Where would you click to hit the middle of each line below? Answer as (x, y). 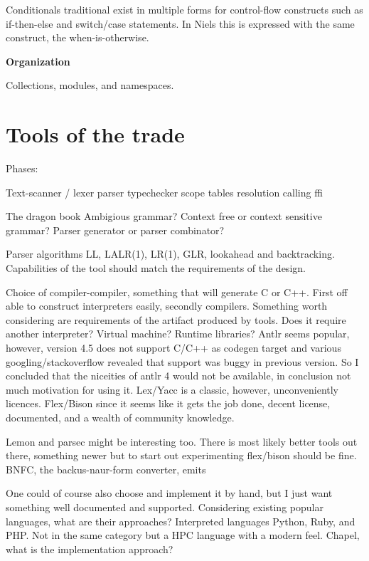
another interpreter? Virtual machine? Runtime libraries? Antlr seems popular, (178, 334)
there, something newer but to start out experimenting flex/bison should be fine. (181, 455)
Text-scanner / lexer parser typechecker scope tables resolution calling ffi (164, 192)
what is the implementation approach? (90, 549)
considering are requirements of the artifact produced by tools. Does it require (176, 319)
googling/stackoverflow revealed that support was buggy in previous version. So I (182, 361)
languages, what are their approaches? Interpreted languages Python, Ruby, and (181, 521)
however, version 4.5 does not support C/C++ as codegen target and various (173, 348)
